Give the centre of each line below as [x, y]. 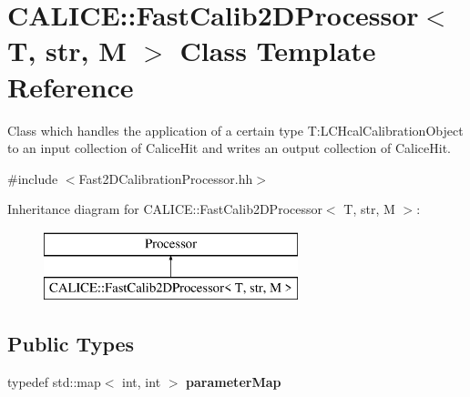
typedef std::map [54, 382]
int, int [142, 382]
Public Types [71, 344]
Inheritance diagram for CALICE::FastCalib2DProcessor [165, 209]
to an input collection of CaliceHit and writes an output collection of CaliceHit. [230, 148]
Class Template [278, 51]
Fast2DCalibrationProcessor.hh [166, 178]
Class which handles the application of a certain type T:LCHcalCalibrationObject [235, 130]
